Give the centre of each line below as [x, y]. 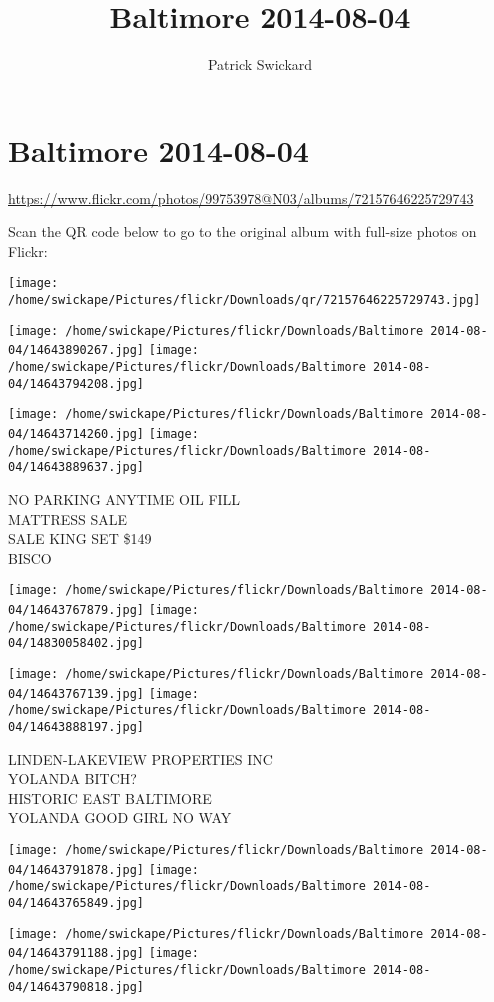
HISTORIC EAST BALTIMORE [110, 797]
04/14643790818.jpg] [76, 986]
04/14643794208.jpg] [76, 383]
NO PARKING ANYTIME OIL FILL [124, 499]
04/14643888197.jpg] [76, 726]
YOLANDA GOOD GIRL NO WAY [120, 817]
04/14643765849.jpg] [76, 902]
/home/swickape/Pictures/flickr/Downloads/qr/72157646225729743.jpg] [244, 300]
